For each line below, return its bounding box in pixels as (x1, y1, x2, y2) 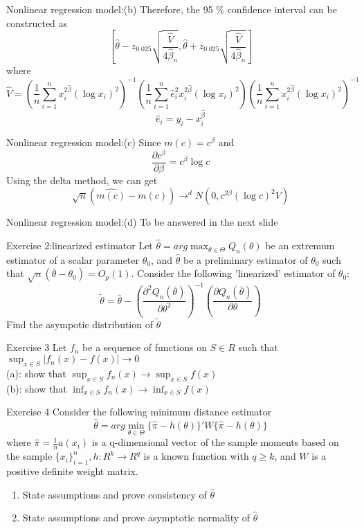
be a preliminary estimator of (183, 252, 308, 267)
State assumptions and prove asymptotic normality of (22, 510, 251, 525)
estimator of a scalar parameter (6, 252, 140, 267)
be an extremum (265, 238, 335, 253)
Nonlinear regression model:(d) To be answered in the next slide (6, 215, 278, 229)
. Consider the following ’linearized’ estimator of (131, 266, 336, 280)
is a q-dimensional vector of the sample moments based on (91, 435, 339, 449)
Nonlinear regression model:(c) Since (6, 135, 161, 150)
